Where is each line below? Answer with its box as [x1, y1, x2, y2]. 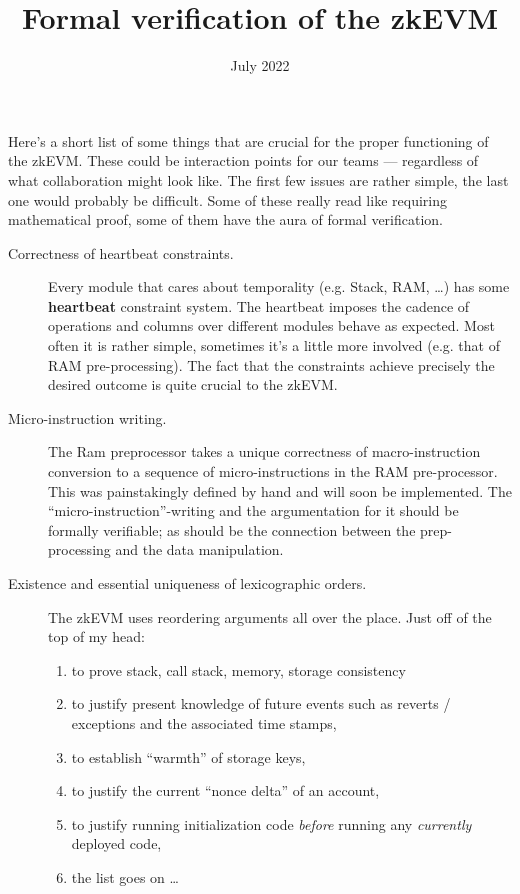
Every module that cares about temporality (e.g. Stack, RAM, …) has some [48, 276, 510, 297]
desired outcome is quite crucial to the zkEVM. [48, 374, 338, 395]
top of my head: [48, 626, 145, 647]
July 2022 [230, 55, 290, 76]
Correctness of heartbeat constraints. [8, 242, 234, 263]
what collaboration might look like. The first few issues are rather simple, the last [8, 169, 509, 190]
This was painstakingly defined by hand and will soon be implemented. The [48, 480, 512, 501]
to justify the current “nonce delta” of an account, [71, 780, 380, 801]
